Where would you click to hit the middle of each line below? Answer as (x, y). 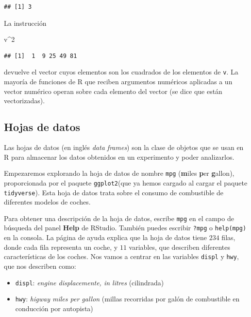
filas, (228, 237)
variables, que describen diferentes (180, 247)
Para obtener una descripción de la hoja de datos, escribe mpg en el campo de (119, 218)
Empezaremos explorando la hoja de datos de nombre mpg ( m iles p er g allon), (119, 173)
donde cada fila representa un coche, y (61, 247)
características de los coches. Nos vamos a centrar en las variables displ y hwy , (121, 256)
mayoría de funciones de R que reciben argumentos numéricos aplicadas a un (118, 82)
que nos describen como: (40, 266)
